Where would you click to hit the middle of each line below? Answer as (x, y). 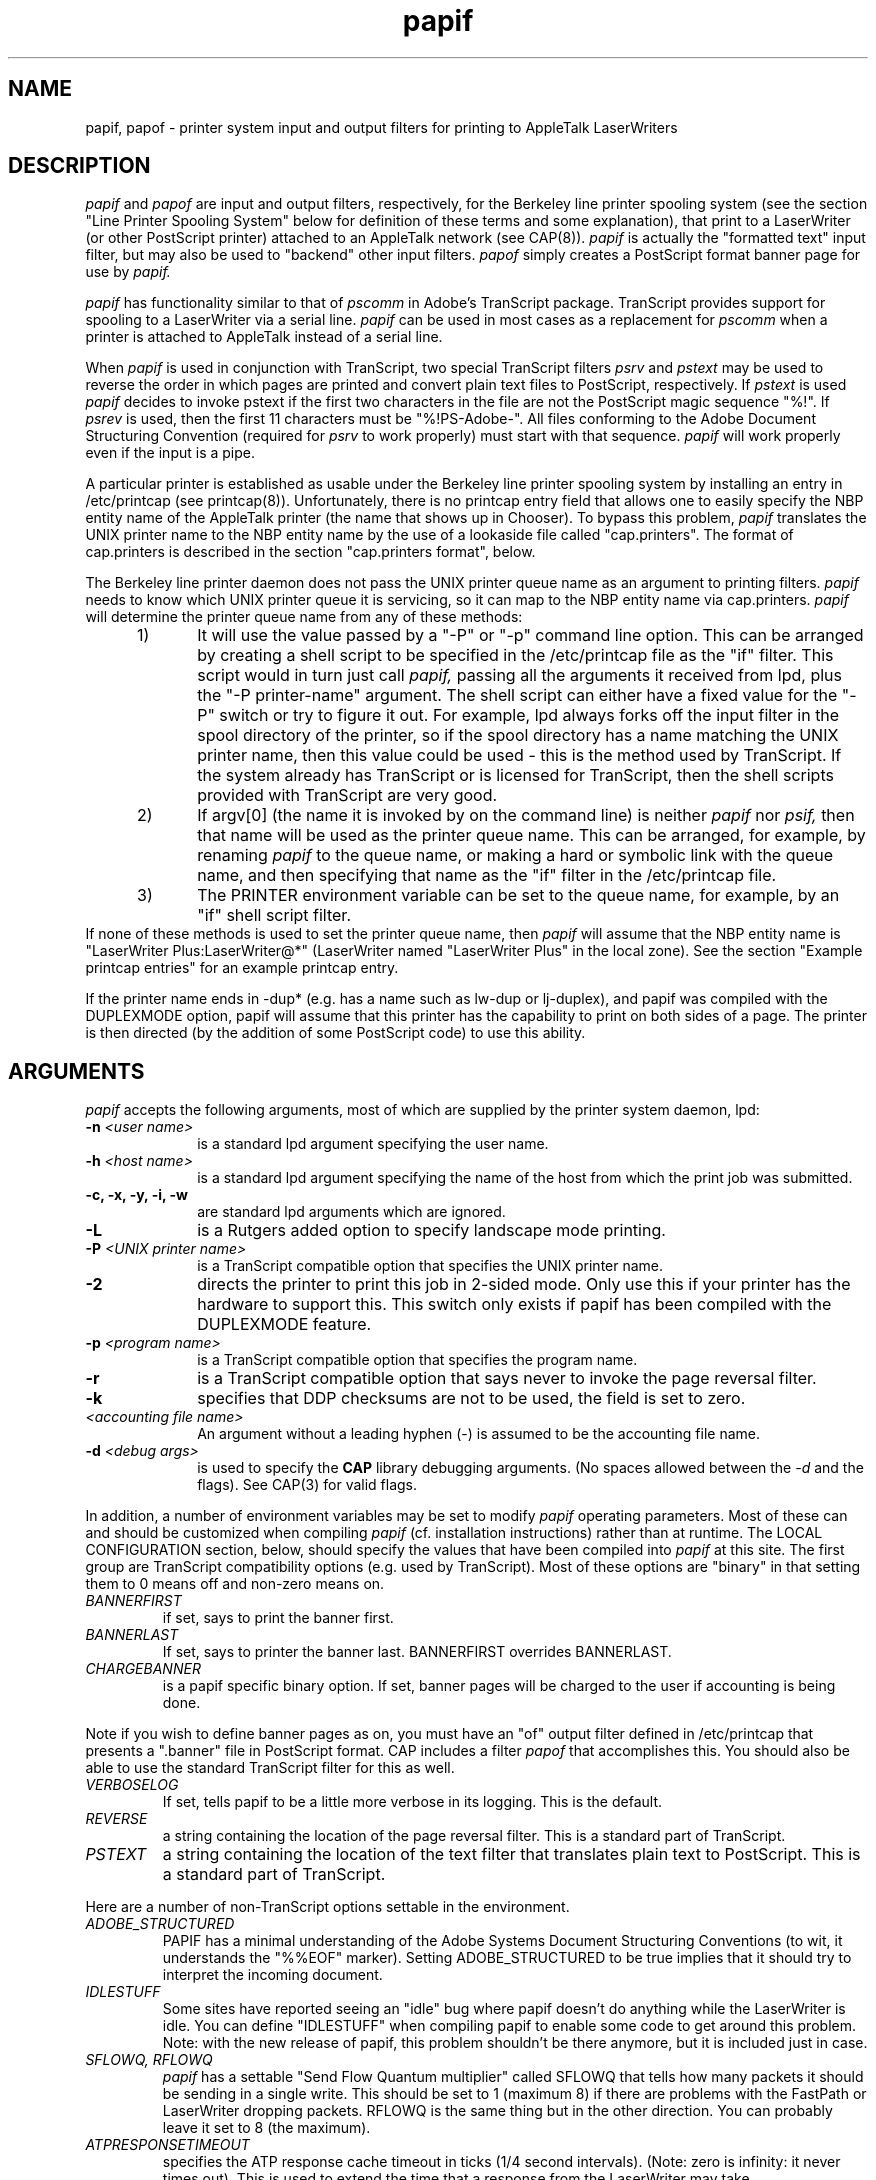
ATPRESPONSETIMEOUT (167, 2145)
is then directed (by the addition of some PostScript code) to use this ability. (335, 1033)
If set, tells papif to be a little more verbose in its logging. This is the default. (412, 1802)
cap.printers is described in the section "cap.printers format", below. (310, 552)
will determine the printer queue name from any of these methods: (304, 617)
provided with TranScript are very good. (347, 795)
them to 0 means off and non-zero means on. (235, 1584)
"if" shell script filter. (274, 915)
